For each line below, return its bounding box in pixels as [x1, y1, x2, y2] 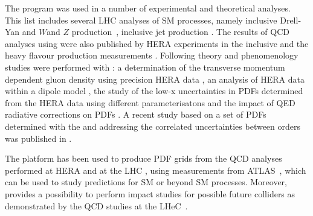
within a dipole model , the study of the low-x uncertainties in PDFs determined [5, 84, 303, 97]
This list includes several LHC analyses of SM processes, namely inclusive [5, 13, 277, 26]
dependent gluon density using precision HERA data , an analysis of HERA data [5, 72, 305, 85]
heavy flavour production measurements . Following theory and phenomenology [5, 49, 298, 62]
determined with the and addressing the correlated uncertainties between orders [5, 119, 301, 132]
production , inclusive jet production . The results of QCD [71, 25, 290, 38]
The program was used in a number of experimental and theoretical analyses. [5, 2, 291, 14]
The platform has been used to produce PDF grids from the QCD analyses [5, 152, 282, 165]
